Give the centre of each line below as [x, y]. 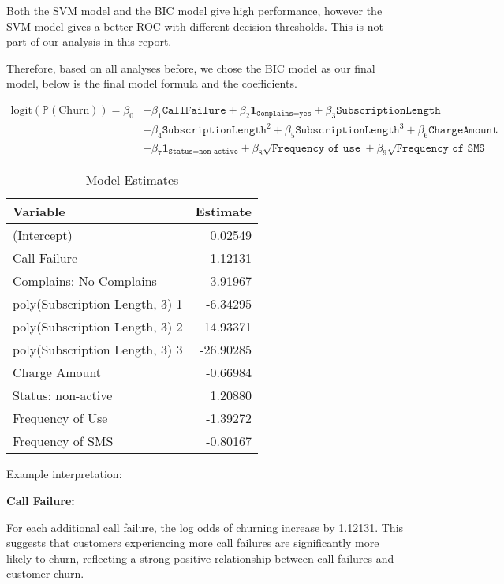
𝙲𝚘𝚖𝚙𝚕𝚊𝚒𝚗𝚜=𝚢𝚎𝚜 [284, 114]
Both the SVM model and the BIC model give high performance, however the [194, 10]
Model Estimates [132, 180]
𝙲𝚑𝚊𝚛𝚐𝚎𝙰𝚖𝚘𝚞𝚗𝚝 [463, 130]
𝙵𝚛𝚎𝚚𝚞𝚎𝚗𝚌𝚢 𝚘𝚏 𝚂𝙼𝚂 [441, 148]
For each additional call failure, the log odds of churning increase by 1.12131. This [205, 527]
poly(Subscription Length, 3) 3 [98, 350]
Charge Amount [57, 372]
